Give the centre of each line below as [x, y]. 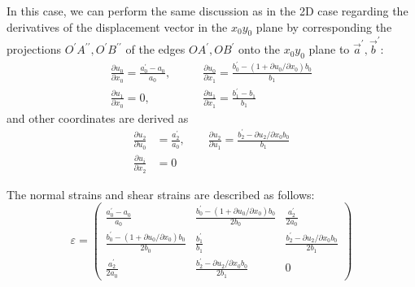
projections [34, 49]
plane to [329, 49]
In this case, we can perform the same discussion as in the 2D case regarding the [207, 11]
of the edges [155, 49]
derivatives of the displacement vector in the [117, 26]
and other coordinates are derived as [98, 117]
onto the [259, 49]
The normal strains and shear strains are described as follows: [161, 194]
